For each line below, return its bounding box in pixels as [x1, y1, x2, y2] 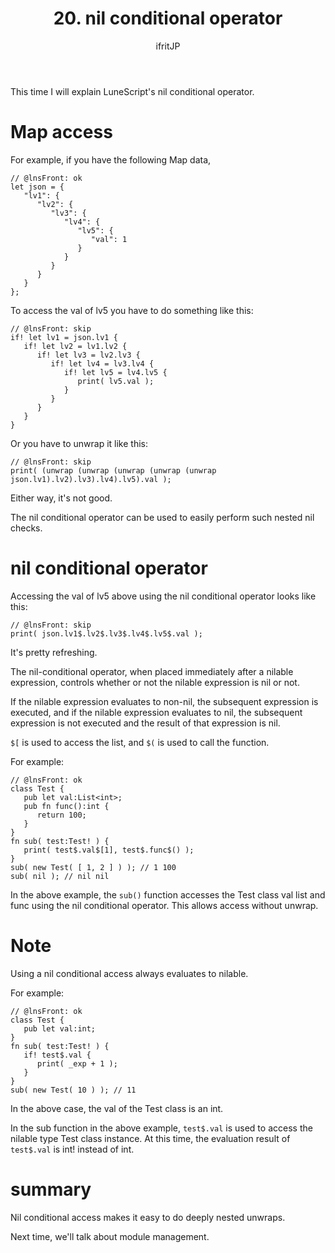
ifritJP [155, 40, 181, 52]
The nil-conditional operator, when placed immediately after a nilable [10, 665, 294, 677]
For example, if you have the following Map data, [10, 153, 212, 166]
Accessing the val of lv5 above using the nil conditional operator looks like [10, 590, 317, 602]
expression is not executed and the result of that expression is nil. [10, 717, 281, 729]
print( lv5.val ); [77, 376, 155, 386]
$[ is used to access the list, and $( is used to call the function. [10, 736, 270, 748]
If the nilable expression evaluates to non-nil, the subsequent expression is [10, 695, 319, 707]
